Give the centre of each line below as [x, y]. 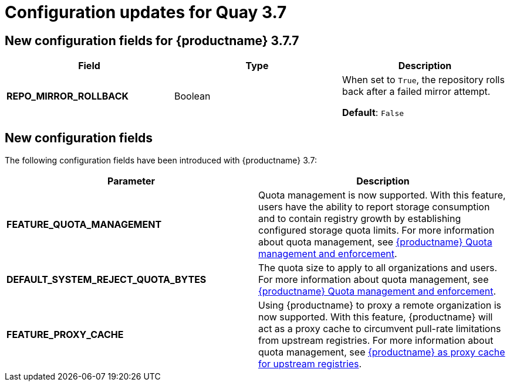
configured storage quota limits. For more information [376, 230]
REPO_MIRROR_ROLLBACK [67, 96]
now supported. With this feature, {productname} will [376, 317]
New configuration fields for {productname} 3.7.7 [152, 40]
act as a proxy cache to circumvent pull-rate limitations [380, 329]
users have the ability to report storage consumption [374, 207]
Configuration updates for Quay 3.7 [146, 12]
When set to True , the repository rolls [423, 80]
